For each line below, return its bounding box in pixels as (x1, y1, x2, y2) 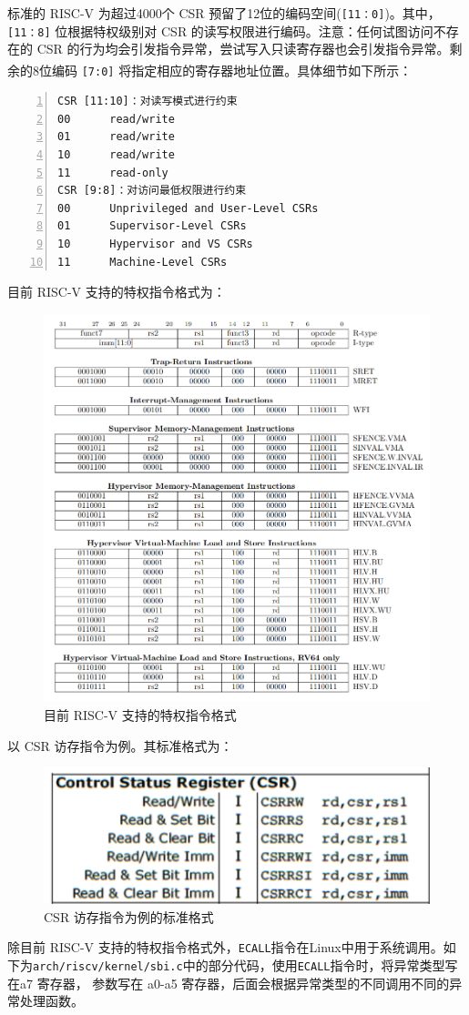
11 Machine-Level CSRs (57, 255, 228, 269)
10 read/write (57, 148, 175, 161)
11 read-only (57, 166, 168, 179)
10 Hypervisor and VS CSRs (57, 237, 253, 250)
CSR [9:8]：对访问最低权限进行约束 (57, 184, 247, 198)
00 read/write (57, 112, 175, 126)
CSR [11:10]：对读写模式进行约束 (57, 95, 238, 108)
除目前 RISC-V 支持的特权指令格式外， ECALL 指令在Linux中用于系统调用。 (7, 938, 444, 957)
